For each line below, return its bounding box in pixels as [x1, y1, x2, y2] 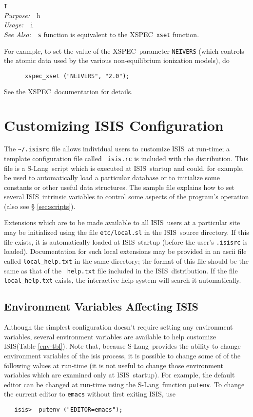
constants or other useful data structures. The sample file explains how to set [4, 182, 234, 192]
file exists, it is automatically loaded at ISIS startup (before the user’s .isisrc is [4, 236, 248, 247]
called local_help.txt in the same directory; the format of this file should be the [4, 255, 249, 266]
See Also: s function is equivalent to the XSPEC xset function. [4, 29, 199, 39]
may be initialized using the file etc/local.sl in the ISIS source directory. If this [4, 227, 249, 237]
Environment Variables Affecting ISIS [4, 299, 198, 314]
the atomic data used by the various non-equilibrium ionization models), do [4, 55, 230, 65]
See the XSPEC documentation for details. [4, 86, 133, 97]
